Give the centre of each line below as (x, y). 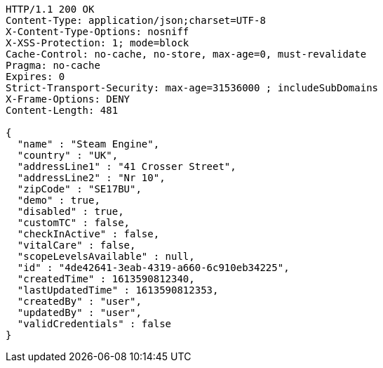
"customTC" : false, (74, 223)
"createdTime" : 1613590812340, (106, 279)
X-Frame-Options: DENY (68, 99)
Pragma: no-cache (53, 65)
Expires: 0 (35, 77)
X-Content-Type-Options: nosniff (98, 32)
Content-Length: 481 (62, 110)
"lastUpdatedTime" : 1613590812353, (118, 290)
